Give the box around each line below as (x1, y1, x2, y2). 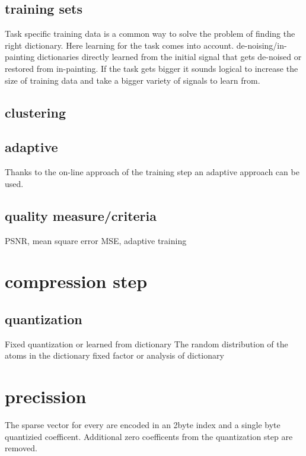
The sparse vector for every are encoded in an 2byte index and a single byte (5, 419, 280, 431)
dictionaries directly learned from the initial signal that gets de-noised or (37, 50, 302, 63)
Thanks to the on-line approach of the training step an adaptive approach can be (5, 166, 299, 178)
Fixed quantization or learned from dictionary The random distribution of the (5, 337, 288, 350)
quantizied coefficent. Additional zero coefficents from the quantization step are (5, 430, 293, 442)
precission (5, 384, 87, 408)
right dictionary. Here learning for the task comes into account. (5, 39, 234, 51)
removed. (5, 442, 37, 454)
